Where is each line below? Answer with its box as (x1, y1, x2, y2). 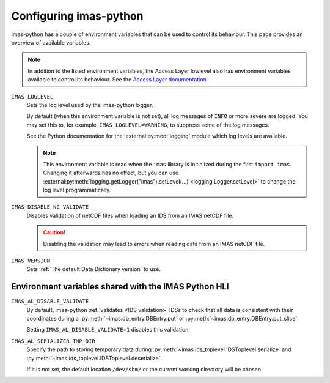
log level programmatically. (43, 187, 111, 194)
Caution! (43, 229, 66, 236)
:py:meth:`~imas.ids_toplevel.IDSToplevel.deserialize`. (26, 354, 162, 362)
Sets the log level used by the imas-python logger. (26, 101, 153, 108)
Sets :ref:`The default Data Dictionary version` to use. (26, 266, 161, 273)
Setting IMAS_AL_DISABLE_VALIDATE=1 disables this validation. (26, 326, 191, 333)
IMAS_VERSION (11, 257, 51, 264)
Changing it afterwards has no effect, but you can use (43, 169, 179, 177)
